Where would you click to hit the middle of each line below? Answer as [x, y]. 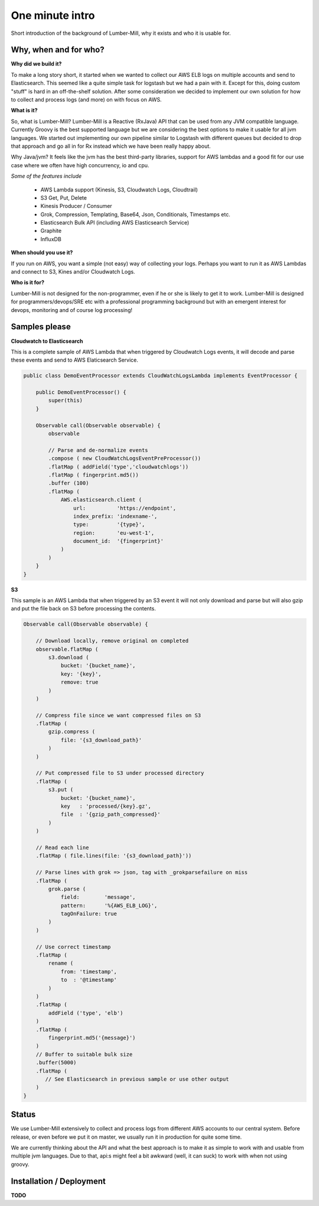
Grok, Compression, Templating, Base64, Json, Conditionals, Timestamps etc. [135, 214]
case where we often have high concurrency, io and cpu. [80, 165]
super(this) [65, 401]
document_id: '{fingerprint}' [118, 541]
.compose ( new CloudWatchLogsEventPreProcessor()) [125, 459]
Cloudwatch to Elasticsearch [47, 341]
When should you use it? [42, 253]
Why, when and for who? [58, 50]
